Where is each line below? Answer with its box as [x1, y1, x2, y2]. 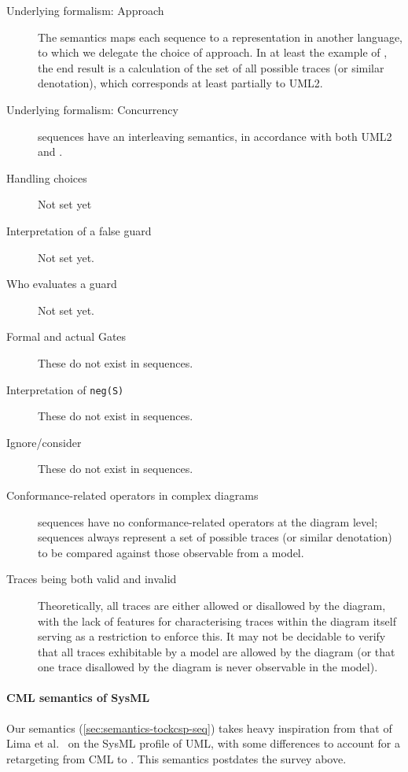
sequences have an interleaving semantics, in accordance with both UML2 [38, 127, 392, 144]
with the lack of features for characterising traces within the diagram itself [38, 612, 396, 629]
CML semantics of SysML [6, 689, 150, 706]
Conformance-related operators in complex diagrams [6, 486, 259, 503]
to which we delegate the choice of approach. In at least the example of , [38, 44, 388, 61]
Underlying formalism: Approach [6, 2, 164, 18]
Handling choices [6, 169, 87, 186]
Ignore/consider [6, 434, 82, 450]
